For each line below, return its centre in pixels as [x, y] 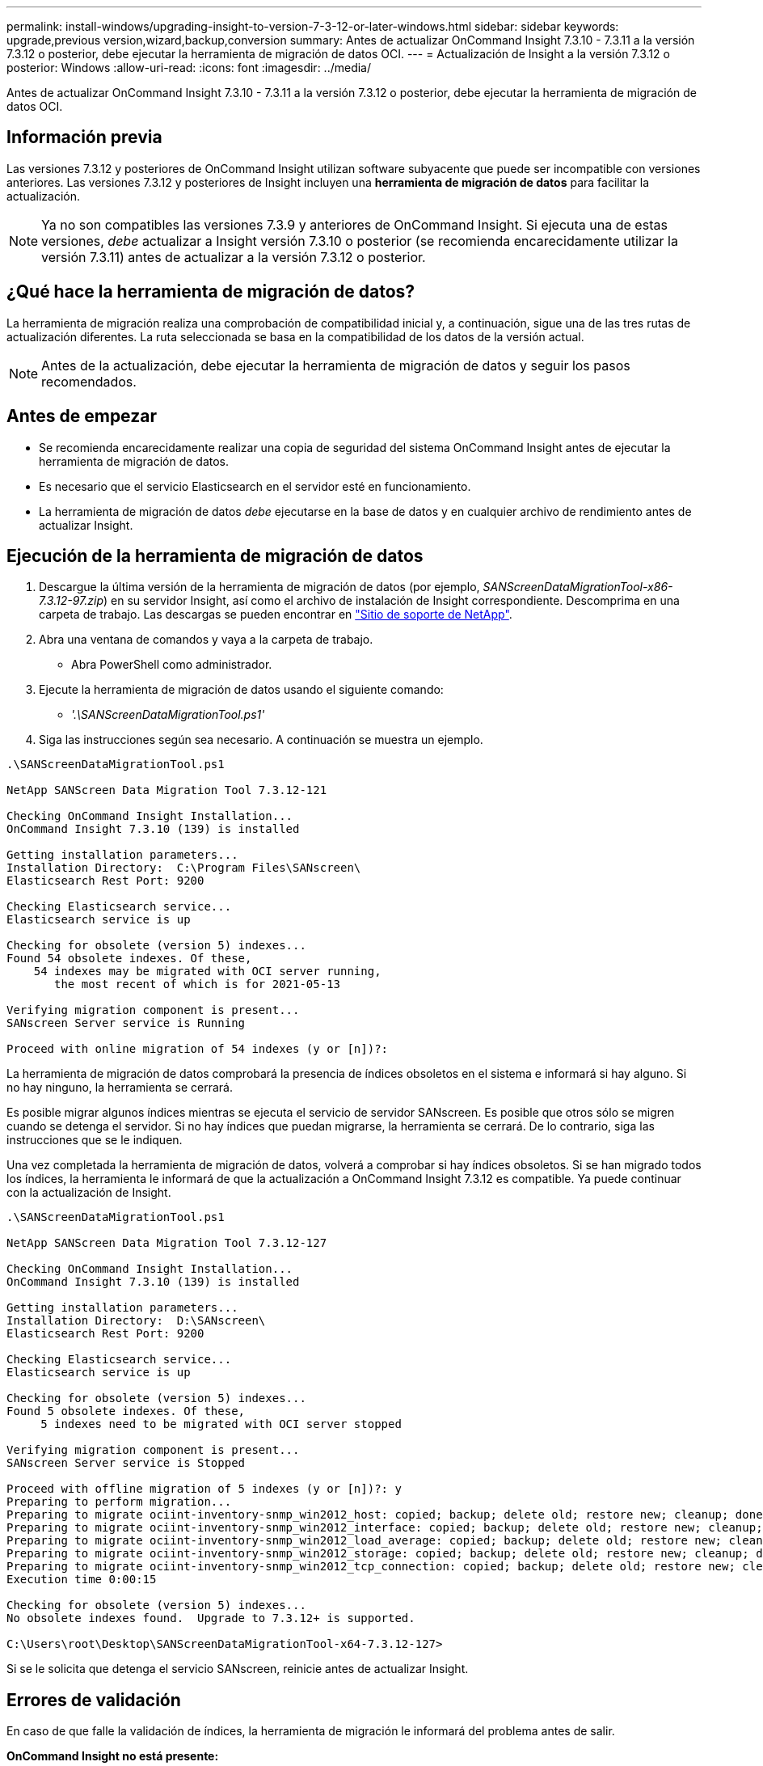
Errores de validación [94, 1700]
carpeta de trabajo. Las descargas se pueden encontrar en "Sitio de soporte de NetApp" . [276, 615]
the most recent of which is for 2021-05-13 [198, 984]
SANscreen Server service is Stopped [126, 1463]
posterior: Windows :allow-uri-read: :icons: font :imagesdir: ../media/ [189, 68]
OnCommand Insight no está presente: [113, 1756]
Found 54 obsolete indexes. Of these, [129, 959]
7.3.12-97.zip [71, 601]
